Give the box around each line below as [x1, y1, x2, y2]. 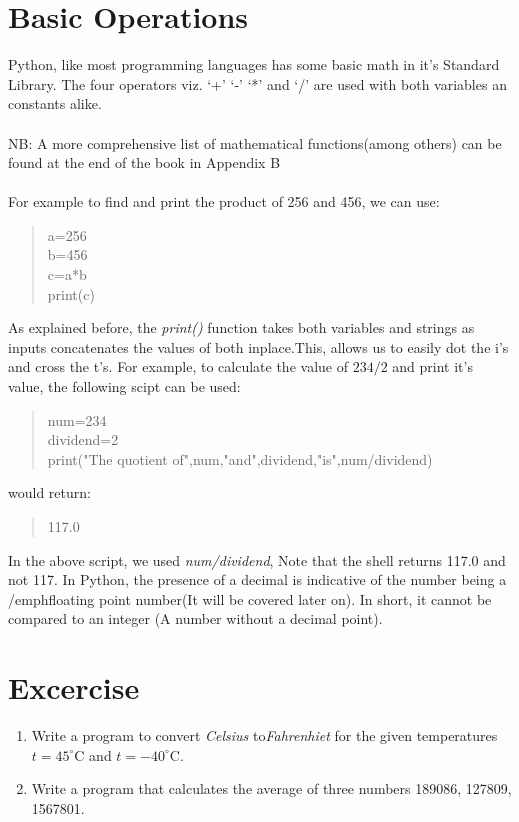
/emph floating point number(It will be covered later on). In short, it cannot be [8, 588, 492, 609]
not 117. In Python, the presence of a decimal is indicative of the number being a [8, 569, 507, 590]
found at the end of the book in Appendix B [8, 152, 281, 173]
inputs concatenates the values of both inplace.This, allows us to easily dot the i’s [8, 336, 509, 357]
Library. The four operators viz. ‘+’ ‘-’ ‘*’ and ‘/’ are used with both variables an [8, 73, 507, 94]
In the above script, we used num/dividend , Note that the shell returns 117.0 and [8, 549, 506, 570]
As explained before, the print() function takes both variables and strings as [8, 317, 475, 338]
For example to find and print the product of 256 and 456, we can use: [8, 191, 440, 212]
